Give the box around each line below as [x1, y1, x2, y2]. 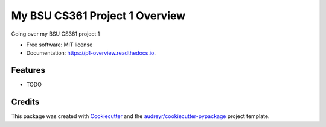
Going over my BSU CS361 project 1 [11, 30, 100, 37]
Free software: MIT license [26, 41, 93, 48]
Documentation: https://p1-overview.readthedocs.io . [26, 49, 156, 57]
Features [11, 65, 45, 75]
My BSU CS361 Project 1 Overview [11, 9, 186, 22]
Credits [11, 97, 40, 107]
